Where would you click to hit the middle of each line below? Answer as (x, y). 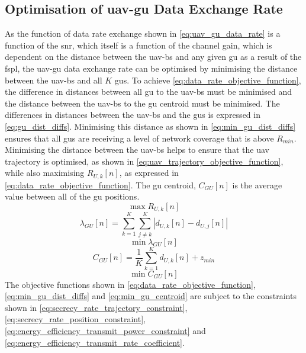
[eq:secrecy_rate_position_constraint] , (75, 319)
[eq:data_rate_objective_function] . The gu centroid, (100, 184)
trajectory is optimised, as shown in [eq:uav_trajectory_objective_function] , (144, 161)
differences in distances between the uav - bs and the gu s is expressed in (133, 115)
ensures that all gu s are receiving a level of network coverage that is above (139, 138)
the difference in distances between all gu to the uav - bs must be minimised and (149, 92)
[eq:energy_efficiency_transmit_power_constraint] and (105, 331)
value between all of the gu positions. (72, 196)
